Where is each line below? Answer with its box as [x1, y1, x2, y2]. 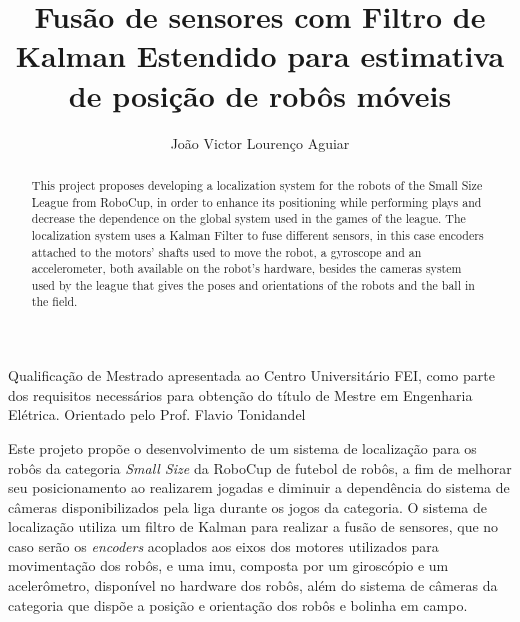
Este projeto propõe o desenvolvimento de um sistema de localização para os [8, 437, 477, 458]
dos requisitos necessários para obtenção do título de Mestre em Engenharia [8, 384, 473, 405]
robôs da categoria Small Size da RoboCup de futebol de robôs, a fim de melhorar [8, 457, 512, 478]
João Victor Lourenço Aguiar [170, 132, 350, 153]
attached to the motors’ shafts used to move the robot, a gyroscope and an [31, 243, 422, 260]
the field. [31, 293, 78, 310]
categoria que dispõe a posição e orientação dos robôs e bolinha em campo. [8, 594, 468, 615]
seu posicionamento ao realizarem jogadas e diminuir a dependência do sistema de [8, 477, 510, 498]
